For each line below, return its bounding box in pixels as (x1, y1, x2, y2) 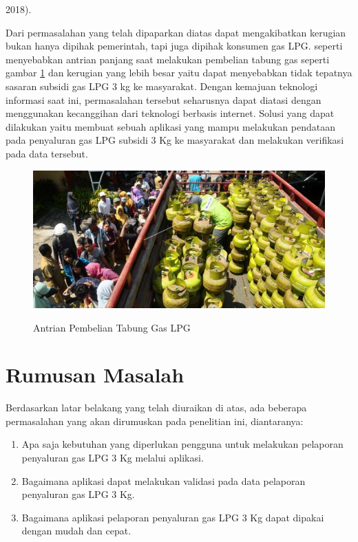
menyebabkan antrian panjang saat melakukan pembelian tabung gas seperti (6, 52, 330, 66)
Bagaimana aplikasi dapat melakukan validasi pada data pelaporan (21, 473, 306, 488)
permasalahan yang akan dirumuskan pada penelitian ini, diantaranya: (6, 413, 304, 428)
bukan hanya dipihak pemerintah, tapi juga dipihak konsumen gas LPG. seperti (6, 39, 343, 53)
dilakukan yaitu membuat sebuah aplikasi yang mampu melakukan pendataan (6, 119, 335, 133)
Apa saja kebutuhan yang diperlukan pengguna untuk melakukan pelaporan (21, 437, 344, 451)
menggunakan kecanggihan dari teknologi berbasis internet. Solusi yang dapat (6, 106, 335, 120)
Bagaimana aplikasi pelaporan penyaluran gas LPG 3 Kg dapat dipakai (21, 510, 324, 524)
